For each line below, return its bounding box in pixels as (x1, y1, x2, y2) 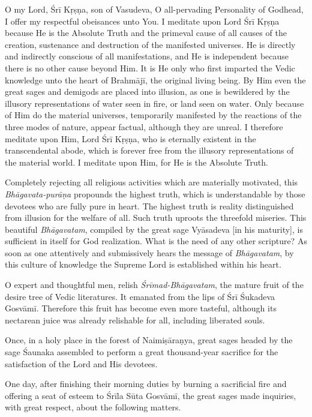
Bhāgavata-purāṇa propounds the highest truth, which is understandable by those (5, 187, 305, 200)
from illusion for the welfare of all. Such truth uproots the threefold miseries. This (5, 211, 307, 224)
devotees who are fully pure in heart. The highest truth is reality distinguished (5, 199, 294, 212)
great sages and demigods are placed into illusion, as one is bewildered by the (5, 85, 290, 98)
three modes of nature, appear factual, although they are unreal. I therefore (5, 120, 283, 133)
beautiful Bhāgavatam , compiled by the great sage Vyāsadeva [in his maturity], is (5, 223, 303, 235)
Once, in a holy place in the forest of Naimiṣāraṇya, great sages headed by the (5, 334, 293, 346)
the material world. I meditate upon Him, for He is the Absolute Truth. (5, 155, 268, 168)
